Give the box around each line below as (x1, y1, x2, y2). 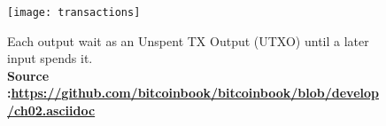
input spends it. (7, 49, 93, 67)
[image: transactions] (7, 6, 141, 19)
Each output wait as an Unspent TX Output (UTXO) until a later (7, 31, 369, 50)
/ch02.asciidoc (7, 101, 96, 120)
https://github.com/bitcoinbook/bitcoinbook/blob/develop (11, 83, 379, 102)
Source (7, 66, 50, 84)
